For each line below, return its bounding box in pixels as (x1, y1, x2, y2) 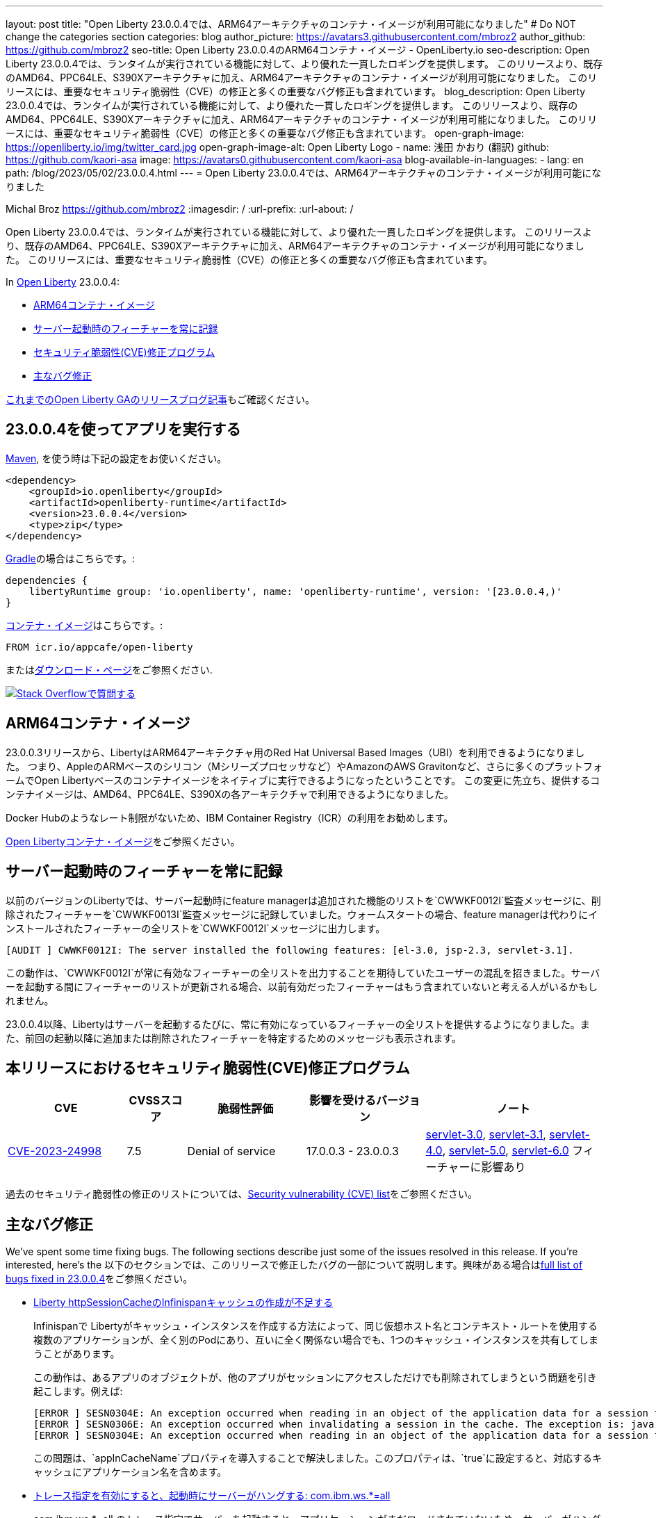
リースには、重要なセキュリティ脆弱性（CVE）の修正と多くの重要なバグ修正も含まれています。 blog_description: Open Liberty (6, 85, 586, 97)
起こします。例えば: (33, 1385, 123, 1398)
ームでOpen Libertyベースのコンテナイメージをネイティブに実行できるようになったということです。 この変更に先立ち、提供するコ (6, 774, 600, 786)
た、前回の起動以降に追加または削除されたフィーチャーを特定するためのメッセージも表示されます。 (6, 1031, 461, 1044)
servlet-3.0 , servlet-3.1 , (425, 1127, 546, 1142)
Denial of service (187, 1144, 276, 1159)
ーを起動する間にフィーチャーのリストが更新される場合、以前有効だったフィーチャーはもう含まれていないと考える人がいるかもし (6, 980, 598, 993)
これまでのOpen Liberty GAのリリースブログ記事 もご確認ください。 (6, 393, 315, 405)
